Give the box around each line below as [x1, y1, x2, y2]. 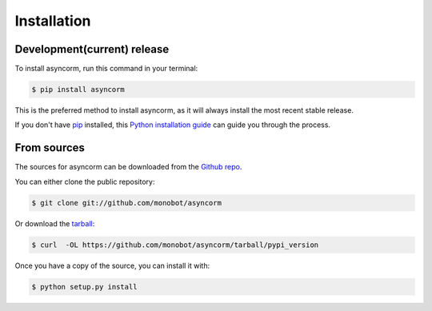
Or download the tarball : [14, 218, 95, 228]
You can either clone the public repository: [14, 177, 155, 186]
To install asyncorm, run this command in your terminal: [14, 64, 198, 74]
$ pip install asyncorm [31, 85, 126, 94]
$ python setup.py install [31, 282, 138, 291]
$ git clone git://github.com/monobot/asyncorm [31, 198, 222, 207]
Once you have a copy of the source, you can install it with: [14, 261, 210, 270]
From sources [14, 141, 86, 155]
